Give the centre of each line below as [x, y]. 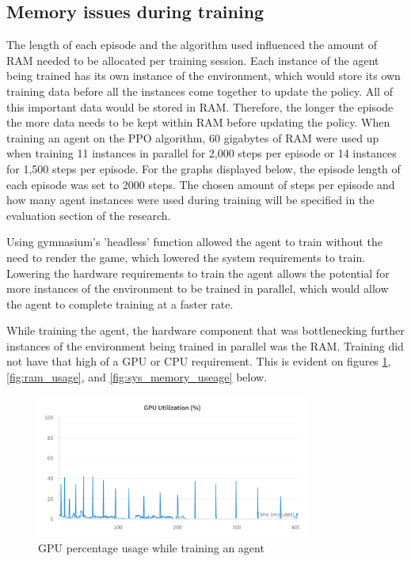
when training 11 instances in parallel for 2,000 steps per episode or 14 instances [202, 153]
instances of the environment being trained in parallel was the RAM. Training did [205, 345]
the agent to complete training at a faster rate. [120, 303]
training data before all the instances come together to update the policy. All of [200, 91]
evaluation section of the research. [89, 215]
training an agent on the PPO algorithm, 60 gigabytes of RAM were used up [193, 137]
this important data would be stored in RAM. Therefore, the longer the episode [200, 106]
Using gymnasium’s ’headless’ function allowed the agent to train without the [194, 242]
